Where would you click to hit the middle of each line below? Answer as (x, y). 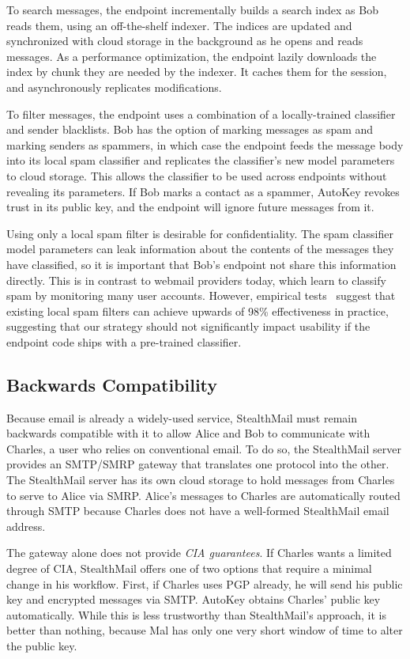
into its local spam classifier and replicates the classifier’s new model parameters (201, 160)
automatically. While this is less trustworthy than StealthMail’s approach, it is (196, 614)
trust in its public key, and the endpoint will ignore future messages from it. (190, 207)
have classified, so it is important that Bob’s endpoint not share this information (201, 264)
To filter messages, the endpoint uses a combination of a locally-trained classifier (201, 114)
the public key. (42, 645)
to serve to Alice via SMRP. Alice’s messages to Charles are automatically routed (203, 495)
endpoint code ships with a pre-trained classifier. (124, 341)
